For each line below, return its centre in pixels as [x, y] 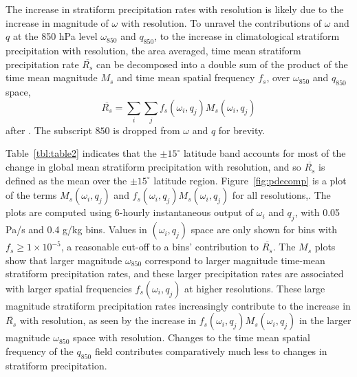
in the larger [325, 320]
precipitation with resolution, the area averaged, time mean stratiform [153, 50]
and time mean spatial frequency [186, 77]
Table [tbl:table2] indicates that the [81, 153]
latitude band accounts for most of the [264, 153]
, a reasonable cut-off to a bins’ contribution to [160, 247]
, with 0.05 [317, 212]
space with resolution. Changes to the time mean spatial [192, 337]
